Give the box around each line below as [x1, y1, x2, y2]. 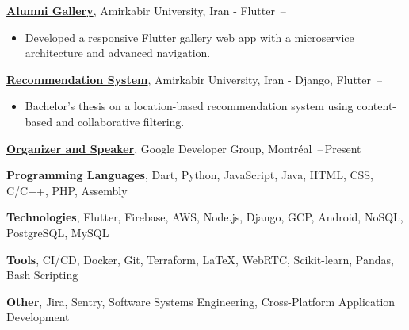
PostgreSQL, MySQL [6, 224, 109, 240]
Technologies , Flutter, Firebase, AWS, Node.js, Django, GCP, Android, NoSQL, [6, 209, 403, 225]
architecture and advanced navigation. [25, 44, 211, 61]
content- [357, 98, 396, 114]
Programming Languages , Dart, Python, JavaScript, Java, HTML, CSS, [6, 167, 374, 183]
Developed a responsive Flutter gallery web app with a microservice [25, 29, 354, 45]
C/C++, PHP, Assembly [6, 182, 128, 198]
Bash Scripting [6, 267, 78, 283]
